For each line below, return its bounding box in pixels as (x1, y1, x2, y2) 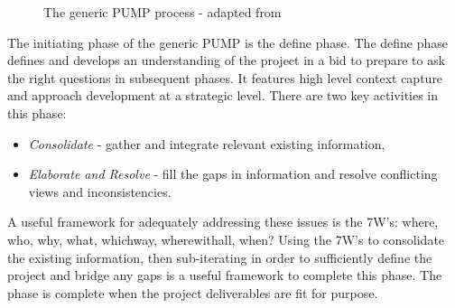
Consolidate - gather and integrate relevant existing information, (28, 134, 385, 153)
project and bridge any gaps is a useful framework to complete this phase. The (7, 266, 442, 285)
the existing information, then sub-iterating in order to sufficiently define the (7, 247, 432, 266)
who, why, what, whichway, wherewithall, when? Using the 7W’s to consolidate (7, 229, 445, 248)
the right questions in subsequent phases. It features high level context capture (7, 68, 443, 87)
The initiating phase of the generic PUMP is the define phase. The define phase (7, 33, 449, 51)
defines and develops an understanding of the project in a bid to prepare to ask (7, 51, 446, 70)
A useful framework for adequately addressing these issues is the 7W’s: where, (7, 212, 439, 231)
